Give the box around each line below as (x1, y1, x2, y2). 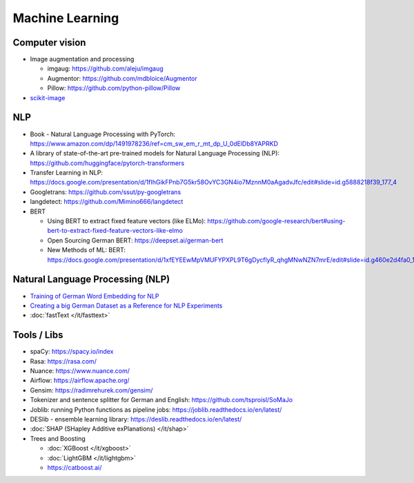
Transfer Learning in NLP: (30, 169, 103, 177)
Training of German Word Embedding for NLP (30, 292, 159, 300)
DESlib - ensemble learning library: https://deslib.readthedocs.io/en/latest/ (30, 415, 242, 423)
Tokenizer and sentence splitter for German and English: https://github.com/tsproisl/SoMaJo (30, 396, 293, 404)
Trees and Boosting (30, 434, 86, 442)
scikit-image (30, 93, 66, 102)
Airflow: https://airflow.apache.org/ (30, 377, 130, 385)
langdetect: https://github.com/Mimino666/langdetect (30, 198, 184, 206)
